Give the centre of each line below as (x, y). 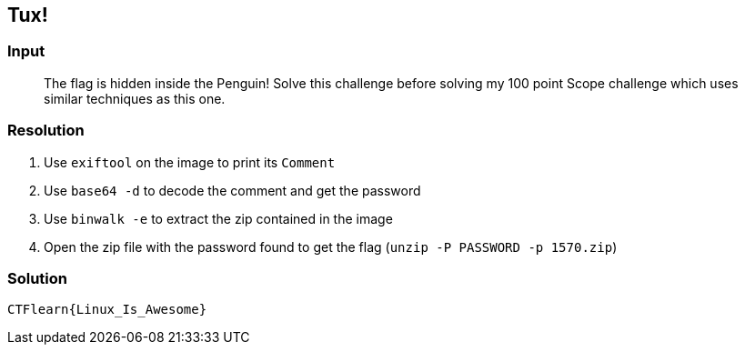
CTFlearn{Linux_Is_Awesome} (107, 310)
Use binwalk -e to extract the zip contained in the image (218, 218)
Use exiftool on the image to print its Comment (190, 162)
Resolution (46, 131)
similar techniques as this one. (135, 98)
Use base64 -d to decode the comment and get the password (232, 190)
